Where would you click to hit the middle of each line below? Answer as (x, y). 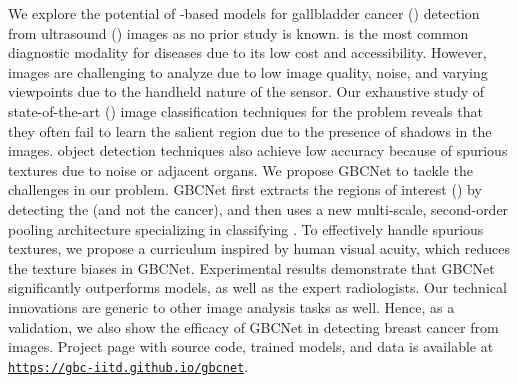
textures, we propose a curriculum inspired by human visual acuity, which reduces (259, 248)
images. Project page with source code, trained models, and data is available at (251, 346)
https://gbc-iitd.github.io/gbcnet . (128, 365)
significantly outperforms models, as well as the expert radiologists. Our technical (257, 287)
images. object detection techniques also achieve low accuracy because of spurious (258, 150)
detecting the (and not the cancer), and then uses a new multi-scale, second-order (258, 208)
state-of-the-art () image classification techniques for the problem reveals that (245, 110)
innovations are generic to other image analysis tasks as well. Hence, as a (231, 306)
